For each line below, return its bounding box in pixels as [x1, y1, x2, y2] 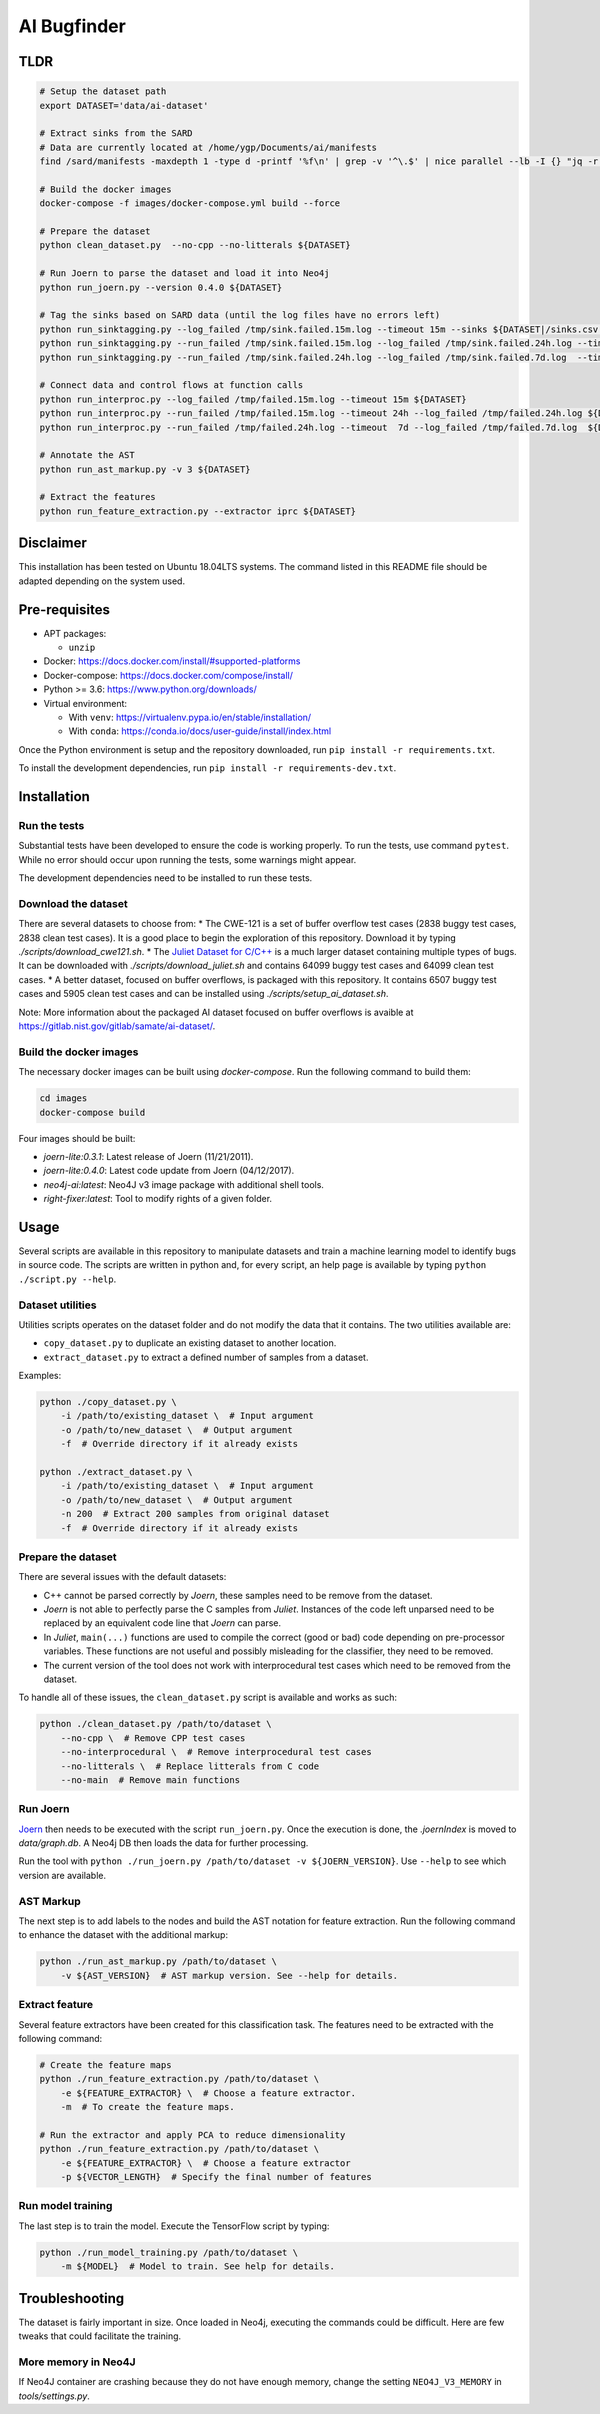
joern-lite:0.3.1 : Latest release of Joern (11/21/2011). [43, 1150, 254, 1162]
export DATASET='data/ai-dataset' [39, 100, 209, 111]
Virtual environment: [43, 697, 128, 709]
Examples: [18, 1370, 62, 1382]
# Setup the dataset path [39, 86, 167, 97]
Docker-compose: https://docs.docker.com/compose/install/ [43, 669, 294, 681]
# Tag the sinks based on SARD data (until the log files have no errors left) [39, 310, 441, 321]
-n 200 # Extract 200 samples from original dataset [60, 1508, 330, 1520]
